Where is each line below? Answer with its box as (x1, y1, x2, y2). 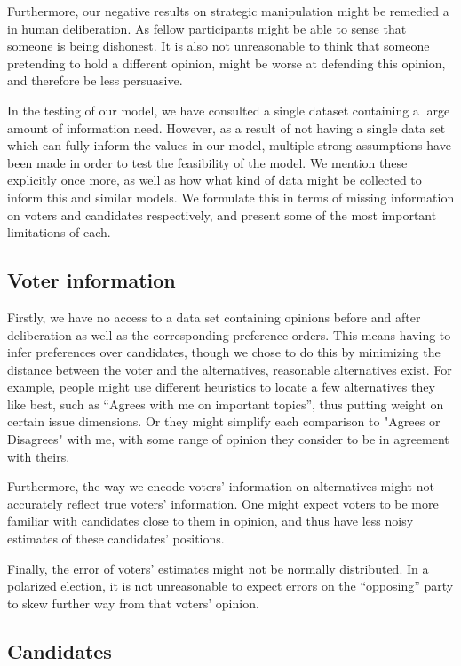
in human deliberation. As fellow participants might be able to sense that (7, 19, 407, 37)
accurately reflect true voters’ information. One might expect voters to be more (7, 494, 439, 512)
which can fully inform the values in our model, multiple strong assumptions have (7, 136, 451, 155)
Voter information (7, 266, 176, 294)
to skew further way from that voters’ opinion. (7, 593, 259, 612)
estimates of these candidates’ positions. (7, 529, 225, 548)
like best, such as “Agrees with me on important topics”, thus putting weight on (7, 394, 444, 413)
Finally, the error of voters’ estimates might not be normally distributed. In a (7, 559, 429, 577)
